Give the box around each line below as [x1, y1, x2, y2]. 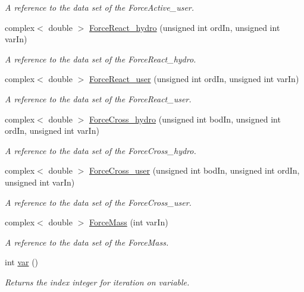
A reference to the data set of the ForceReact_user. [5, 92, 192, 105]
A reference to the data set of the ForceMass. [5, 236, 169, 248]
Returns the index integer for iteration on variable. [5, 275, 190, 288]
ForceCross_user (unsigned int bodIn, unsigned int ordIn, [89, 164, 300, 177]
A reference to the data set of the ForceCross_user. [5, 196, 192, 208]
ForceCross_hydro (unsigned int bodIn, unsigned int [89, 112, 281, 125]
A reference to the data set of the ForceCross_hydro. [5, 144, 196, 156]
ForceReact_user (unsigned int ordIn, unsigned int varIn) [89, 73, 299, 85]
